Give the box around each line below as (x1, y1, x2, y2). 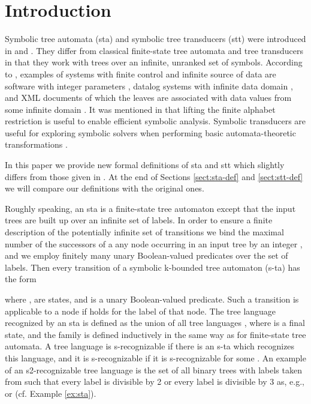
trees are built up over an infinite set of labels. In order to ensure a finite (5, 214, 273, 226)
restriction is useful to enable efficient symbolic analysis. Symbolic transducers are (5, 115, 306, 127)
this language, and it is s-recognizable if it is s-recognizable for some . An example (5, 351, 306, 364)
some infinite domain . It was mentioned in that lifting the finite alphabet (5, 103, 276, 115)
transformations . (5, 138, 68, 151)
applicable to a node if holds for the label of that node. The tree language (5, 304, 276, 317)
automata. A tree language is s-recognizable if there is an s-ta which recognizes (5, 340, 295, 352)
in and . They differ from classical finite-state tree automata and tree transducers (5, 44, 303, 56)
